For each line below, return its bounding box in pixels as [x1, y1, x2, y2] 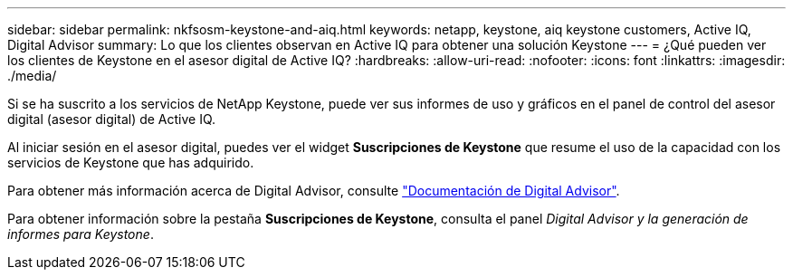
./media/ [7, 68, 57, 83]
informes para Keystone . [7, 226, 154, 242]
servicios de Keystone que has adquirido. [7, 155, 254, 170]
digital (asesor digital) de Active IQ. [7, 111, 216, 127]
